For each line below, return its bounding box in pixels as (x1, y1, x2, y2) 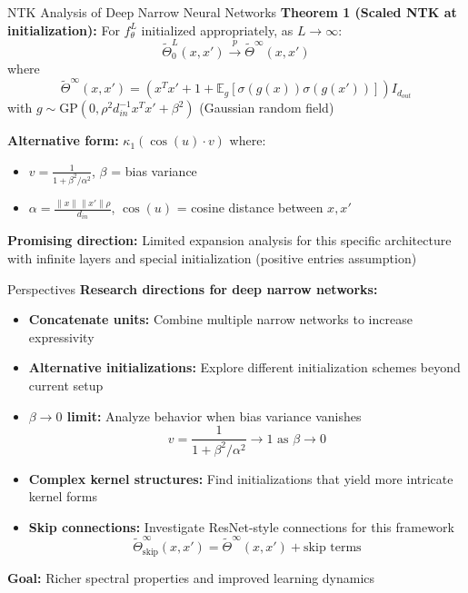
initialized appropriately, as (141, 20, 294, 39)
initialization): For (7, 20, 120, 39)
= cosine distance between (176, 198, 324, 216)
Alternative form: (7, 131, 119, 150)
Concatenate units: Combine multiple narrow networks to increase (28, 310, 413, 329)
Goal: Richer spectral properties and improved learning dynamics (7, 568, 375, 587)
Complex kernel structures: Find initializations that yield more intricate (28, 469, 453, 488)
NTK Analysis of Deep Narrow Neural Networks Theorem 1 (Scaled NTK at (7, 3, 457, 21)
